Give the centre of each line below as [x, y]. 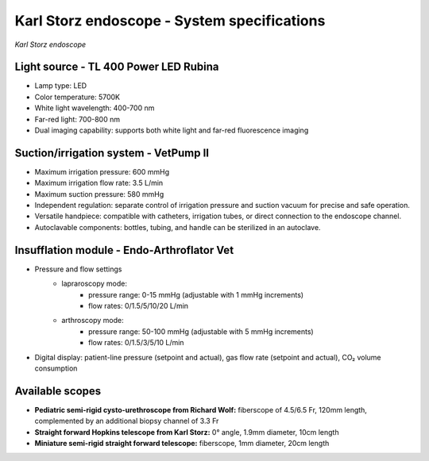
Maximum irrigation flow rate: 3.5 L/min [99, 183]
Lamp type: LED [61, 86]
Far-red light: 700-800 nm [77, 119]
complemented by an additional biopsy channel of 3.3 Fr [127, 421]
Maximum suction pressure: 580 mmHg [99, 194]
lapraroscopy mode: [94, 284]
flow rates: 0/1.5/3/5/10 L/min [136, 343]
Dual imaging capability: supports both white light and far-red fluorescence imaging [172, 130]
